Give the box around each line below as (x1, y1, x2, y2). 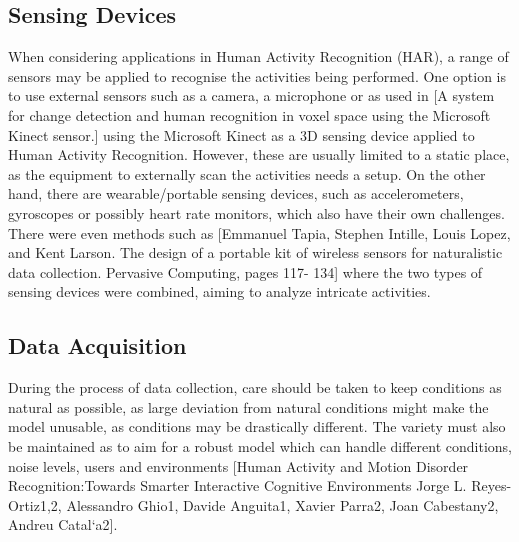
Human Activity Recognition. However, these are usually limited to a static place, (8, 144, 510, 165)
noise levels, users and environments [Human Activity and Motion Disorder (8, 455, 469, 476)
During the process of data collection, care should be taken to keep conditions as (8, 377, 502, 398)
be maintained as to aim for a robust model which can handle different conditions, (8, 435, 512, 456)
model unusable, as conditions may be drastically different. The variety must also (8, 416, 506, 437)
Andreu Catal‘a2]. (8, 514, 118, 535)
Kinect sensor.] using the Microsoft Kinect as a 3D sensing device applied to (8, 124, 475, 145)
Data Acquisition (8, 330, 187, 361)
